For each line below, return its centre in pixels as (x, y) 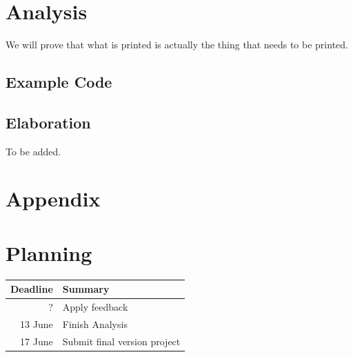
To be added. (33, 151)
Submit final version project (121, 341)
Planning (49, 252)
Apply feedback (95, 307)
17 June (37, 341)
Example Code (59, 82)
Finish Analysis (95, 324)
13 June (37, 324)
